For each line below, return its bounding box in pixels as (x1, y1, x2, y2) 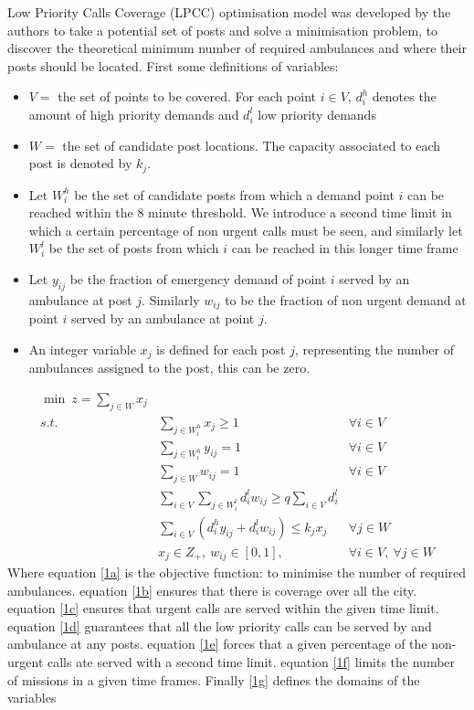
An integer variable (28, 339, 136, 358)
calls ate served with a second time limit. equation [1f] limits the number (47, 652, 456, 671)
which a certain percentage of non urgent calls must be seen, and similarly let (28, 220, 463, 239)
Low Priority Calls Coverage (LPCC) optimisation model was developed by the (7, 3, 451, 21)
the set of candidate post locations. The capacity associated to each (62, 135, 441, 154)
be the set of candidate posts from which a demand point (74, 185, 395, 204)
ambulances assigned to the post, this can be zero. (28, 358, 311, 377)
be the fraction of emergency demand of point (69, 269, 327, 288)
